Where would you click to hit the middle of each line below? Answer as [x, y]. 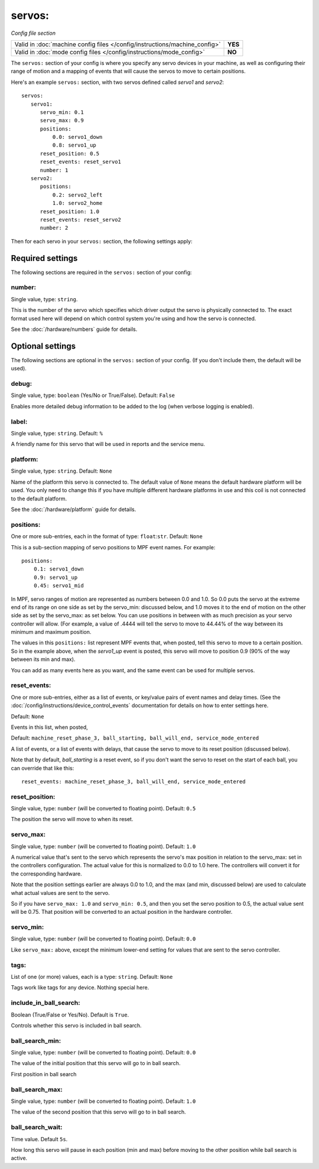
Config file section [33, 33]
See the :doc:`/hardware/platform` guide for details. [74, 509]
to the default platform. [39, 499]
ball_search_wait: [37, 1127]
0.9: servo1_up [56, 577]
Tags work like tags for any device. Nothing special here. [80, 988]
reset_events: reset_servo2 [80, 219]
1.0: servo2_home [77, 203]
